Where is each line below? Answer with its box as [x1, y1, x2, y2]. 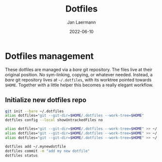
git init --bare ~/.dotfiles [5, 108, 64, 114]
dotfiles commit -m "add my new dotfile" [5, 148, 90, 153]
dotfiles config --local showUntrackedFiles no [5, 118, 103, 122]
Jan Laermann [67, 19, 96, 25]
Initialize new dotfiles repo [5, 96, 86, 104]
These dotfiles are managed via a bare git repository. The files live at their [5, 67, 153, 72]
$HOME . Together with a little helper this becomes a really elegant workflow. [5, 82, 154, 88]
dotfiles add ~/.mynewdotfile [5, 144, 66, 149]
